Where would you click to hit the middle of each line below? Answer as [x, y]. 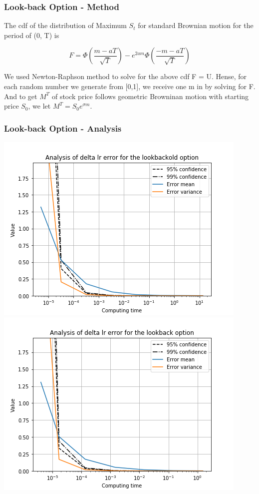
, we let [39, 106]
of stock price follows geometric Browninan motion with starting [150, 96]
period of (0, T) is [32, 35]
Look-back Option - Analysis [63, 128]
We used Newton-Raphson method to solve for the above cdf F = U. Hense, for [126, 76]
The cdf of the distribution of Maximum [65, 25]
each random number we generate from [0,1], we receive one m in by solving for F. [130, 86]
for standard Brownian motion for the [196, 25]
